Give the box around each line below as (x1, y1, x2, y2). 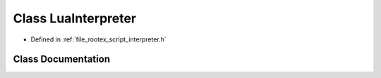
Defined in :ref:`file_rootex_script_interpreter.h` (30, 35, 167, 44)
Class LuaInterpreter (13, 11, 137, 26)
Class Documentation (13, 53, 111, 65)
